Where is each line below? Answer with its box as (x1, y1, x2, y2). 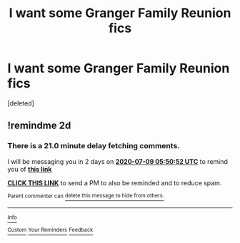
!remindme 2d (7, 120, 71, 132)
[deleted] (7, 98, 34, 108)
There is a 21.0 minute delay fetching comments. (7, 141, 180, 151)
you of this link (7, 165, 52, 173)
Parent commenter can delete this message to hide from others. (7, 192, 164, 200)
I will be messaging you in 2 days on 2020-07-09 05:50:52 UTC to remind (7, 157, 229, 165)
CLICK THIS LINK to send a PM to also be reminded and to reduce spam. (7, 178, 222, 187)
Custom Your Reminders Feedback (7, 227, 94, 234)
